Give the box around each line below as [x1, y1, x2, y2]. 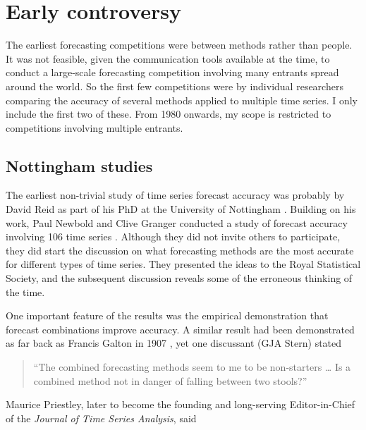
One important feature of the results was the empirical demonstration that [6, 308, 329, 323]
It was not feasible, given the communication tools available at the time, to [6, 51, 330, 66]
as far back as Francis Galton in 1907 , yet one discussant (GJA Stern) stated [6, 336, 342, 350]
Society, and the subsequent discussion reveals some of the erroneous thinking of [6, 271, 353, 285]
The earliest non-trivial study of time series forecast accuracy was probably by [6, 188, 345, 202]
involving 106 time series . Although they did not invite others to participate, [6, 229, 341, 244]
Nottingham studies [6, 154, 153, 176]
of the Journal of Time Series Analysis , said [6, 410, 197, 425]
